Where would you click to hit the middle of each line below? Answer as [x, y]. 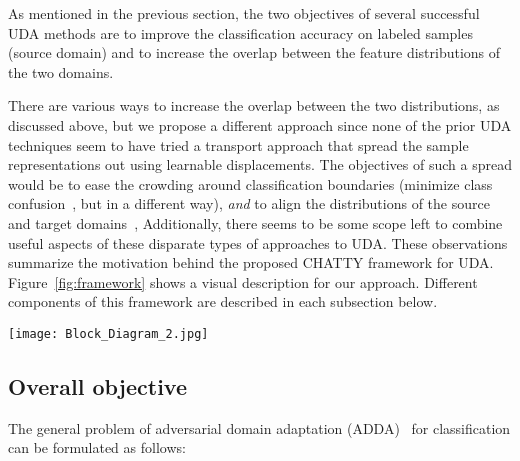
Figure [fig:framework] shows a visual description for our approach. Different [243, 281]
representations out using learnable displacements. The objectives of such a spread [260, 164]
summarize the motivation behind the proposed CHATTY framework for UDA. [251, 262]
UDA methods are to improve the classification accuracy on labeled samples [240, 32]
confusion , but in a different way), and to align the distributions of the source [249, 203]
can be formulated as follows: [97, 447]
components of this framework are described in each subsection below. [223, 301]
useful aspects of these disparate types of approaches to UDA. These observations [258, 242]
